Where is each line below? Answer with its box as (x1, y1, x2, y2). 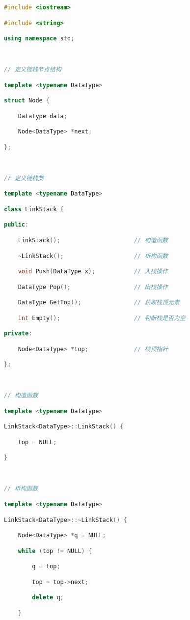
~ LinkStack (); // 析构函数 (18, 252, 168, 260)
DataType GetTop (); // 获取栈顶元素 (18, 299, 180, 306)
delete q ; (32, 594, 64, 601)
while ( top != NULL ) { (18, 547, 92, 555)
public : (4, 221, 29, 228)
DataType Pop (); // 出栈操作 (18, 283, 168, 291)
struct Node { (4, 97, 50, 104)
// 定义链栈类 (4, 174, 44, 182)
